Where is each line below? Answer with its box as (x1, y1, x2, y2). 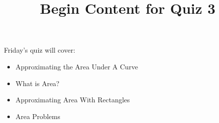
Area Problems (15, 111, 60, 121)
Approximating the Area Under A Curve (15, 61, 138, 71)
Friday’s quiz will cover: (4, 45, 76, 55)
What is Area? (15, 78, 59, 88)
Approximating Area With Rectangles (15, 94, 130, 105)
